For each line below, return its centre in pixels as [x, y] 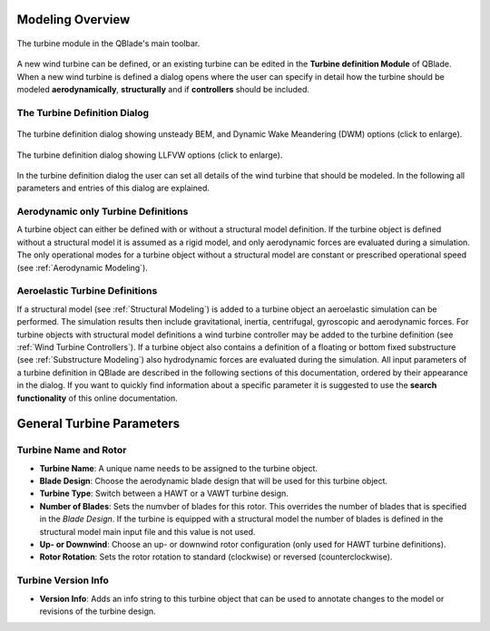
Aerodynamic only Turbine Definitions [103, 211]
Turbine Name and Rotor [72, 451]
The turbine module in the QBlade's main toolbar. [108, 44]
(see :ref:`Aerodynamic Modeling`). [83, 267]
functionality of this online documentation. [98, 398]
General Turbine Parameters [98, 424]
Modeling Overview [73, 19]
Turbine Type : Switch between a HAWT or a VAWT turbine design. [164, 493]
